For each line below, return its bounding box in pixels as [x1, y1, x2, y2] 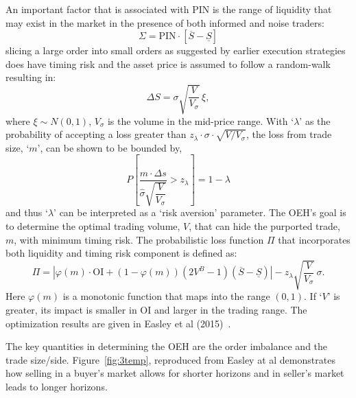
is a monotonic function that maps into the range [62, 289, 270, 303]
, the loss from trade [246, 127, 332, 141]
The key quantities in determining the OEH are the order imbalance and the [5, 339, 328, 353]
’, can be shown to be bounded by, [37, 140, 182, 154]
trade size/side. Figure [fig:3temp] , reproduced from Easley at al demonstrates [5, 352, 335, 366]
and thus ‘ [5, 205, 48, 220]
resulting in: [5, 70, 56, 84]
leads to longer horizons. [5, 379, 108, 393]
